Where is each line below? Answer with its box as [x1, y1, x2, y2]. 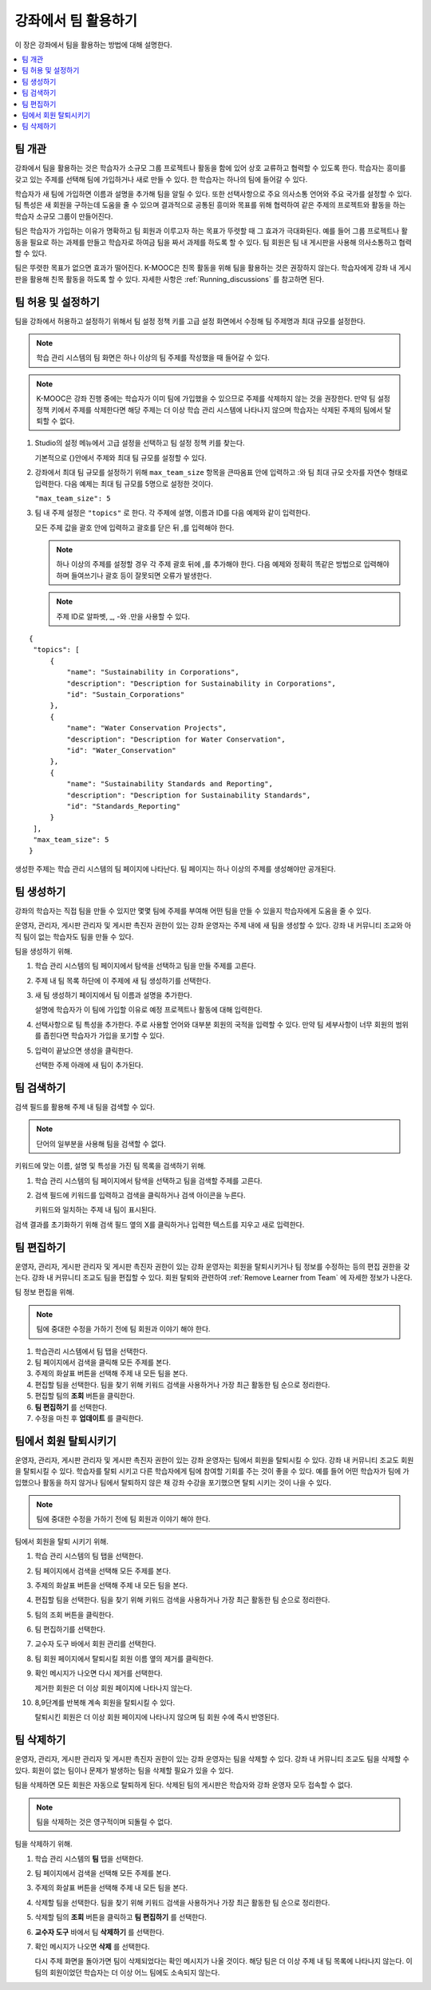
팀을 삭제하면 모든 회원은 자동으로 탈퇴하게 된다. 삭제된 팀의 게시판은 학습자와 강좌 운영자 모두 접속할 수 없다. [14, 1780, 353, 1790]
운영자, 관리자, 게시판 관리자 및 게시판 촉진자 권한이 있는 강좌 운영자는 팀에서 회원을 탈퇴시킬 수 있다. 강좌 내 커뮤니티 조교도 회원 [14, 1455, 414, 1465]
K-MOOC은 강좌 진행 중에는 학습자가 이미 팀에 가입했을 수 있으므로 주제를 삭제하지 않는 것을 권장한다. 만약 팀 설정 [36, 394, 391, 403]
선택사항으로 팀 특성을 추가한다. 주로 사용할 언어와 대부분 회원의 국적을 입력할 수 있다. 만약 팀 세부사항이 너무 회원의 [34, 1019, 394, 1029]
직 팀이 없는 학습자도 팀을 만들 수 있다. [14, 932, 134, 941]
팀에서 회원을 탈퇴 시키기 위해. [14, 1537, 109, 1546]
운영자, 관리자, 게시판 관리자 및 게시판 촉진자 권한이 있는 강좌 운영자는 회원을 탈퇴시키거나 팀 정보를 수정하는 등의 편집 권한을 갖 [14, 1261, 410, 1271]
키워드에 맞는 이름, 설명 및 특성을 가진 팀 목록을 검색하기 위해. [14, 1161, 207, 1171]
